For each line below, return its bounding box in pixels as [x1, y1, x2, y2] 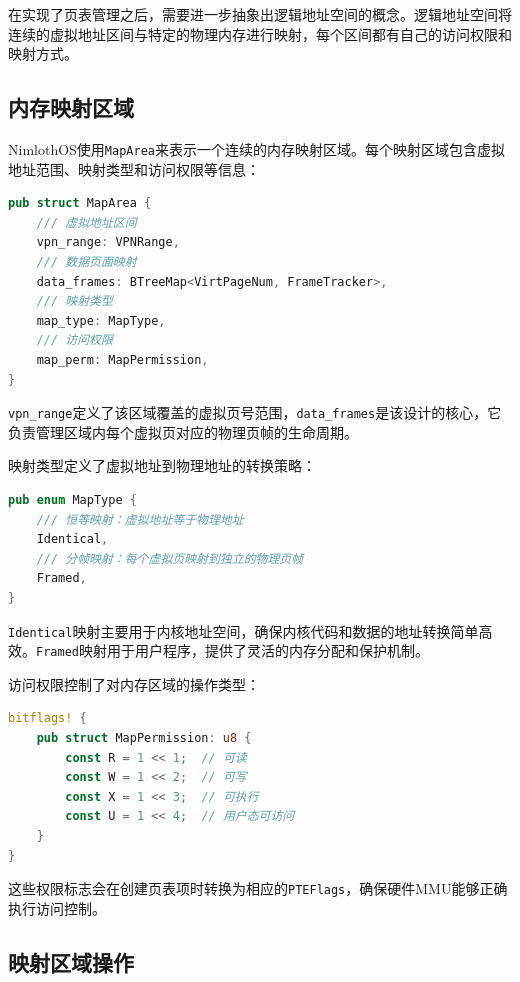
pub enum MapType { [8, 493, 137, 508]
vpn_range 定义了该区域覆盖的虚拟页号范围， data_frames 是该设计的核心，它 [8, 402, 502, 423]
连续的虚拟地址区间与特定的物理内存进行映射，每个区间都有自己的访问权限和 [8, 23, 512, 44]
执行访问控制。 [8, 897, 106, 918]
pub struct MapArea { [8, 196, 152, 211]
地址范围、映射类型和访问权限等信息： [8, 158, 260, 179]
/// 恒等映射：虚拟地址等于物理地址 [36, 512, 244, 527]
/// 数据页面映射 [36, 255, 137, 270]
